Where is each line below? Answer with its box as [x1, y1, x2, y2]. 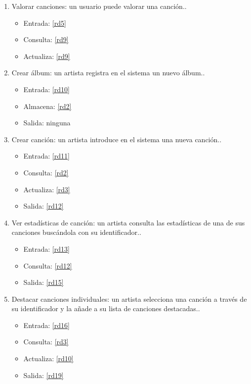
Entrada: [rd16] [23, 320, 70, 330]
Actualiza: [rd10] [23, 353, 74, 364]
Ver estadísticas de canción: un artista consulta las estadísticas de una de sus [11, 217, 245, 227]
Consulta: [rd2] [23, 167, 69, 177]
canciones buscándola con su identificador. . [11, 227, 141, 237]
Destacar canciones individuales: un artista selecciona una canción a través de [11, 293, 247, 304]
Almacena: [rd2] [23, 101, 72, 111]
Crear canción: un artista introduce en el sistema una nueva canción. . [11, 134, 222, 144]
